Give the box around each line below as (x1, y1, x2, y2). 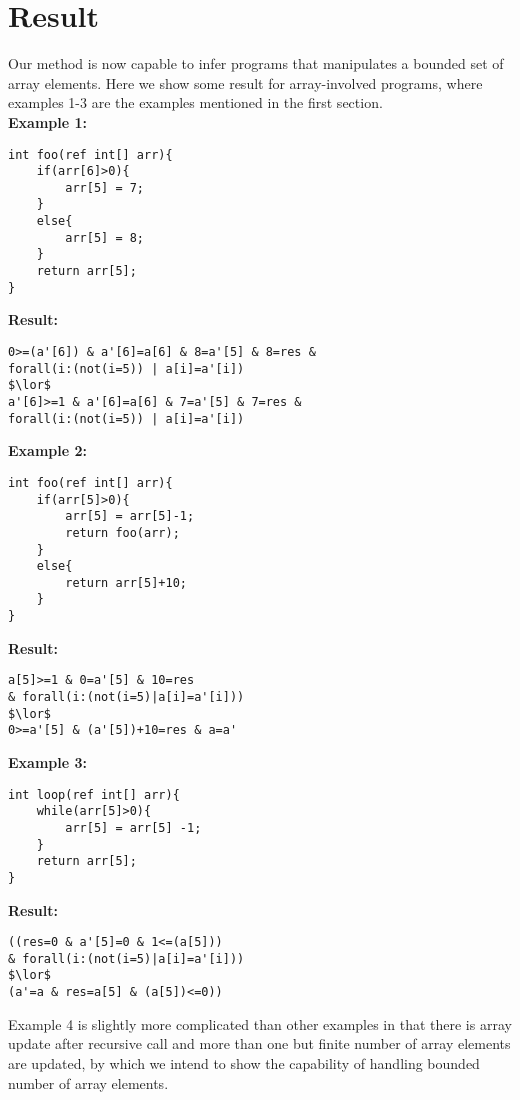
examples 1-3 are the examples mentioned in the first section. (8, 92, 383, 113)
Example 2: (8, 440, 87, 461)
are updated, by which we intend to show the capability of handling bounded (8, 1052, 480, 1073)
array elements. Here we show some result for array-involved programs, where (8, 72, 483, 93)
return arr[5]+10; (65, 575, 187, 590)
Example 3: (8, 752, 87, 772)
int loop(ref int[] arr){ (8, 787, 180, 802)
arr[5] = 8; (65, 230, 145, 245)
